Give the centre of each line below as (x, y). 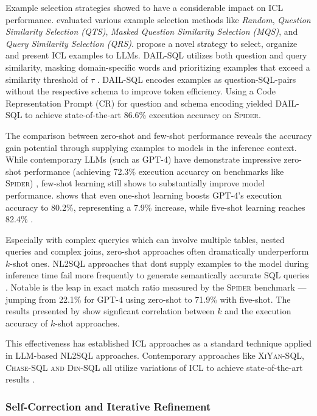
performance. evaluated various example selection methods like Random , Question (158, 19)
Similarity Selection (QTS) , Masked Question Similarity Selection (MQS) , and (152, 31)
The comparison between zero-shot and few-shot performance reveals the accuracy (159, 135)
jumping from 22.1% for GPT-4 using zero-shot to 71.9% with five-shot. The (148, 299)
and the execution (258, 311)
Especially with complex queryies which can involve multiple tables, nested (145, 239)
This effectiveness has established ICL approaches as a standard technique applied (158, 343)
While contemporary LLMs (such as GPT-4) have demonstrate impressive (143, 159)
